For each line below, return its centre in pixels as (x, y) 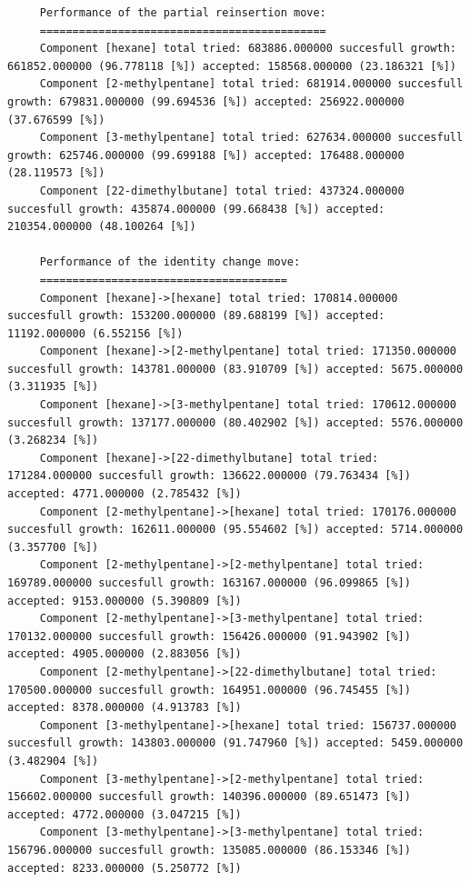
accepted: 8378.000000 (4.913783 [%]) (125, 708)
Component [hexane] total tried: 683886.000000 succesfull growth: (248, 49)
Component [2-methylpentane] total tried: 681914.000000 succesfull (251, 84)
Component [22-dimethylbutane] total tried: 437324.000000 (222, 190)
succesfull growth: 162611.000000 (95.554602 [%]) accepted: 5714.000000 (235, 530)
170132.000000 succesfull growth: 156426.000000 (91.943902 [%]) (209, 636)
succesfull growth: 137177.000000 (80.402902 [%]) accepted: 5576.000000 (235, 422)
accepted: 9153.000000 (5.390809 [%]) (125, 601)
